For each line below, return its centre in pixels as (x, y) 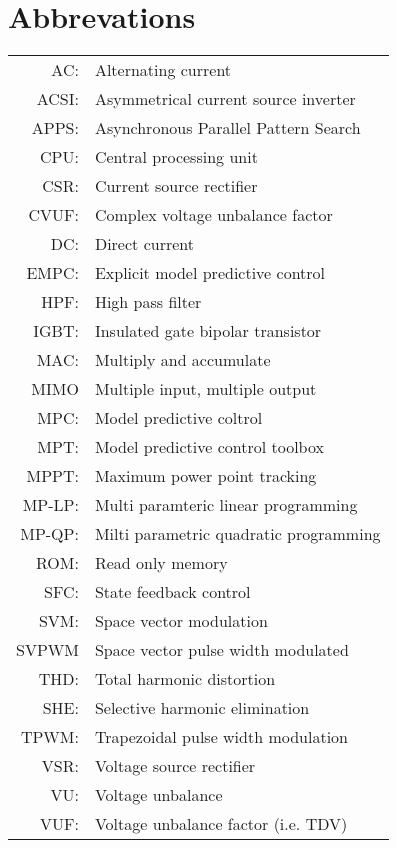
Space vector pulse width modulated (221, 650)
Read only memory (161, 563)
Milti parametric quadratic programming (237, 534)
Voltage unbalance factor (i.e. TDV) (221, 824)
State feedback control (172, 592)
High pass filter (148, 302)
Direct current (144, 244)
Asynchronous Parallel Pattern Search (227, 128)
